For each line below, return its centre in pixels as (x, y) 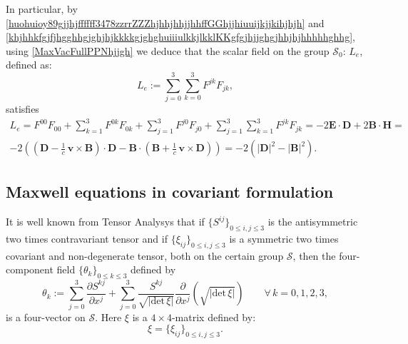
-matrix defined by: (214, 317)
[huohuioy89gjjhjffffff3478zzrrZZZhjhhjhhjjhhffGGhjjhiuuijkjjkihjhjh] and (165, 22)
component (30, 269)
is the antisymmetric (313, 222)
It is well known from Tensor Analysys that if (105, 222)
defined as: (29, 65)
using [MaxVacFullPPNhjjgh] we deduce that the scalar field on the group (168, 50)
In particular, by (42, 9)
